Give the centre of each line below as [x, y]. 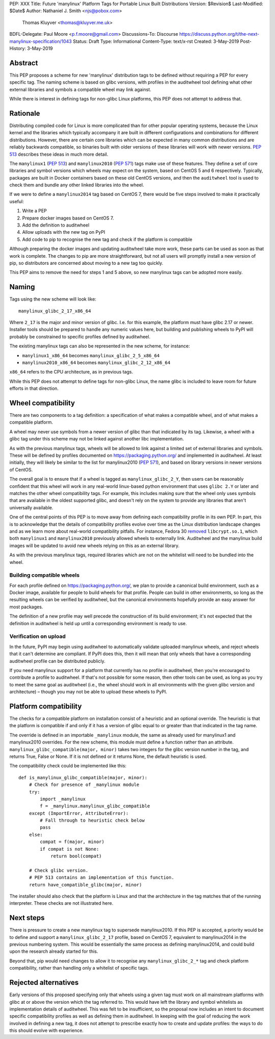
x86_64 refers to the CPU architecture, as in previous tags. [71, 372]
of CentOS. [21, 469]
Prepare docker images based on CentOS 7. [68, 218]
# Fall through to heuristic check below [92, 821]
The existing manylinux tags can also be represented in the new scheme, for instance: [100, 346]
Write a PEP [34, 211]
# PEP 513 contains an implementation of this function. [101, 877]
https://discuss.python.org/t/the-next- [219, 34]
